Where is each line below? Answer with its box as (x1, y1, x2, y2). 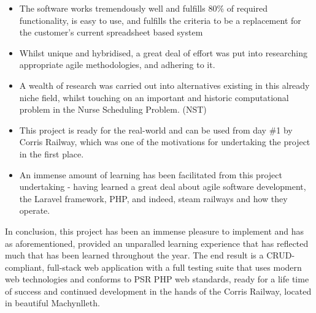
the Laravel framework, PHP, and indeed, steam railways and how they (19, 192, 288, 205)
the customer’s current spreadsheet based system (19, 26, 203, 39)
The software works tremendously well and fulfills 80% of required (19, 2, 268, 14)
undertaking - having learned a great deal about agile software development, (19, 180, 306, 193)
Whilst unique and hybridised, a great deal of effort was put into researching (19, 46, 307, 59)
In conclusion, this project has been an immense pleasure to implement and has (5, 224, 304, 237)
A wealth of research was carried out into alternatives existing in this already (19, 78, 310, 91)
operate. (19, 204, 50, 217)
